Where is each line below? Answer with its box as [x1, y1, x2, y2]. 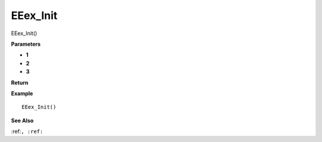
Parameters [11, 40, 41, 48]
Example [11, 90, 33, 97]
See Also [11, 116, 34, 124]
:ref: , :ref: [11, 128, 44, 135]
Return [11, 79, 29, 86]
